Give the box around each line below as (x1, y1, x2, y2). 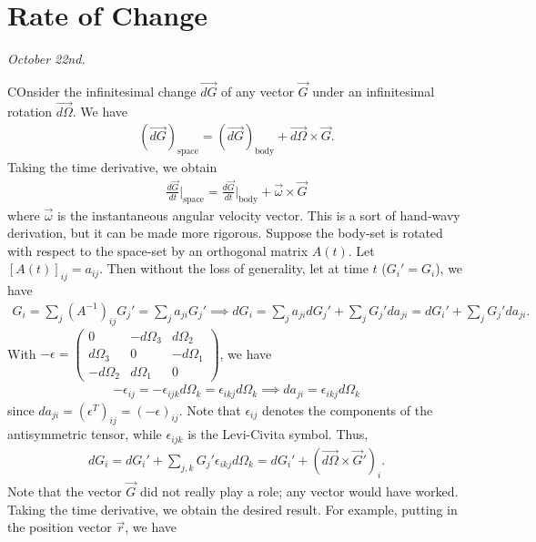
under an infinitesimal (312, 81, 435, 100)
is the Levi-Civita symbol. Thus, (187, 424, 369, 444)
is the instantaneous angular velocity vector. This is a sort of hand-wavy (56, 205, 460, 224)
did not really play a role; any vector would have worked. (139, 481, 459, 500)
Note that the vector (7, 481, 122, 500)
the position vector (7, 517, 112, 537)
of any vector (221, 81, 294, 100)
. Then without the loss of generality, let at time (99, 259, 369, 278)
